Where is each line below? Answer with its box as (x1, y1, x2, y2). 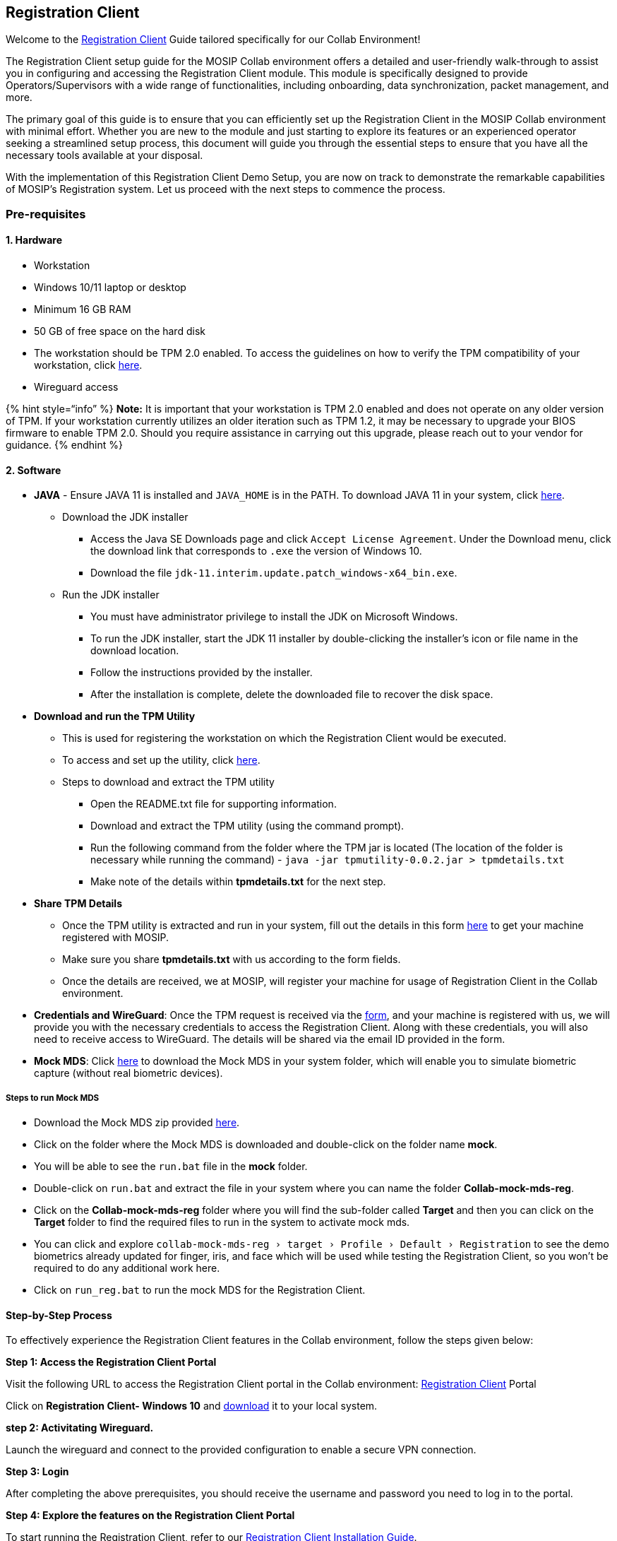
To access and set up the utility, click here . (62, 754, 260, 767)
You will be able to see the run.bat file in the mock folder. (34, 1160, 308, 1173)
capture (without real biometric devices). (34, 1067, 223, 1080)
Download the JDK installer (62, 511, 188, 524)
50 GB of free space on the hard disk (34, 325, 205, 338)
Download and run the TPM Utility (34, 710, 196, 723)
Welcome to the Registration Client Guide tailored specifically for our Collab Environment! (6, 33, 421, 46)
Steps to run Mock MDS (6, 1092, 100, 1103)
